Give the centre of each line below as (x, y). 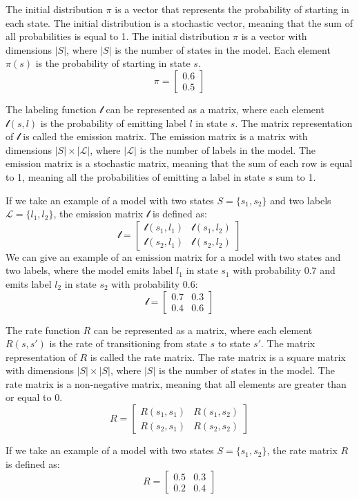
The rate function (43, 330)
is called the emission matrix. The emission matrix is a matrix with (165, 136)
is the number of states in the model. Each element (223, 49)
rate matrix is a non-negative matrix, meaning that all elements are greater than (176, 383)
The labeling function (51, 109)
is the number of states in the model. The (246, 370)
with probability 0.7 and (284, 270)
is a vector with (274, 36)
